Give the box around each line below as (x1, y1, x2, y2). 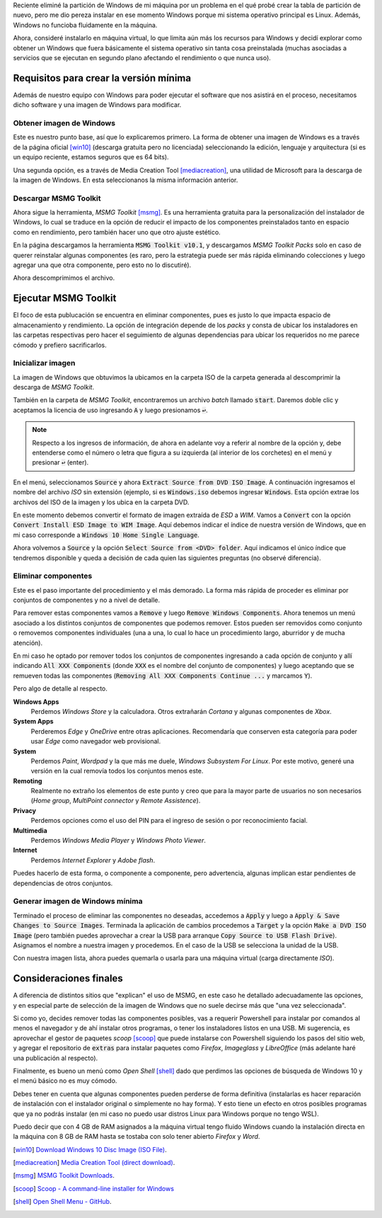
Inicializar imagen (13, 358, 76, 368)
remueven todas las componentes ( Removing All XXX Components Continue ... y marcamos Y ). (13, 671, 313, 680)
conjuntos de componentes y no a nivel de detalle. (13, 596, 161, 605)
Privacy (13, 806, 37, 814)
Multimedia (13, 826, 47, 835)
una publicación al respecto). (13, 1054, 98, 1062)
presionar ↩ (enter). (32, 458, 89, 467)
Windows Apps (13, 698, 59, 706)
